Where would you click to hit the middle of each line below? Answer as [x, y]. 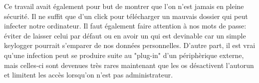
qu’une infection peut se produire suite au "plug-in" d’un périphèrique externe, [124, 55]
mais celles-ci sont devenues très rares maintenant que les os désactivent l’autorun [129, 65]
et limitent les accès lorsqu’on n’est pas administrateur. [89, 75]
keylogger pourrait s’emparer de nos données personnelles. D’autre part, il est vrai [130, 45]
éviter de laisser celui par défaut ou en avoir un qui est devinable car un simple [125, 35]
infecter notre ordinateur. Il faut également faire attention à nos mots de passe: [125, 26]
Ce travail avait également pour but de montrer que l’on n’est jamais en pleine [124, 6]
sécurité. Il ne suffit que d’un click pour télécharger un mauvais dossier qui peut [126, 16]
